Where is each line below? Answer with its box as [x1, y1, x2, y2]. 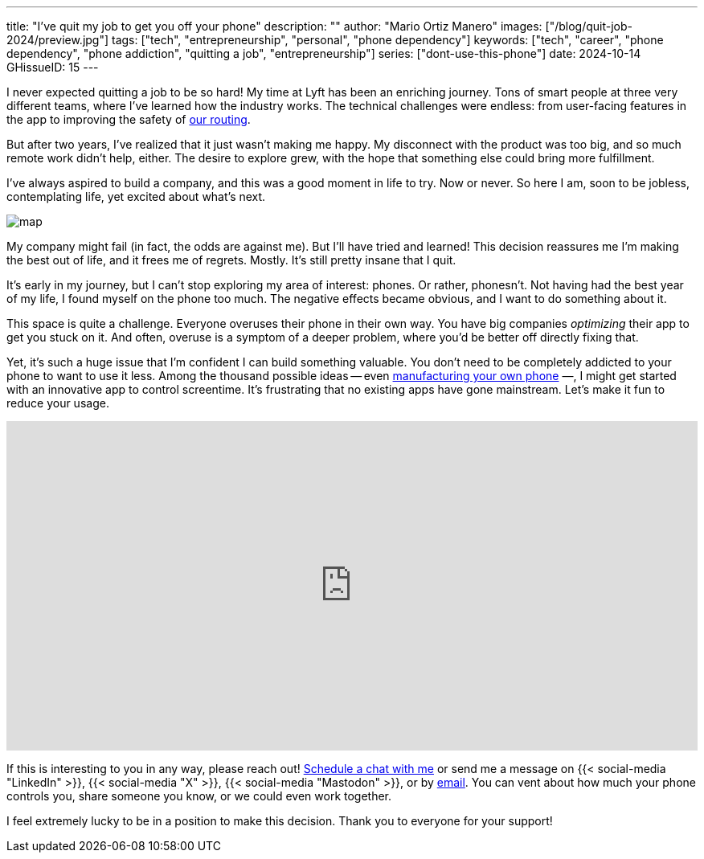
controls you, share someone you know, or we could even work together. [6, 789, 392, 803]
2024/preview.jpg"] [6, 33, 109, 47]
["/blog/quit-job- [545, 19, 633, 33]
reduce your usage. [6, 396, 109, 410]
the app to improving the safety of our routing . [6, 112, 251, 126]
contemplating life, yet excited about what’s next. [6, 190, 266, 203]
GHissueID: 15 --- [6, 60, 99, 74]
